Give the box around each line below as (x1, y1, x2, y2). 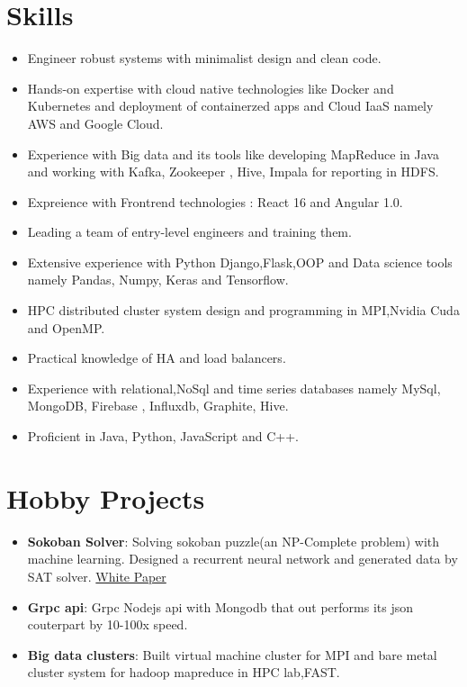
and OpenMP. (27, 318, 105, 337)
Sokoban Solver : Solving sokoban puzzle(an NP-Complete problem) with (27, 531, 440, 550)
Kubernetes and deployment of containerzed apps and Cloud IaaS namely (27, 96, 434, 115)
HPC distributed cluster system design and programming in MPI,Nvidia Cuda (27, 301, 460, 320)
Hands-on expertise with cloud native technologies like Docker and (27, 78, 394, 97)
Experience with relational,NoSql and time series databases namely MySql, (27, 378, 441, 397)
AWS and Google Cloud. (27, 113, 164, 132)
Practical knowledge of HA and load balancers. (27, 348, 286, 367)
